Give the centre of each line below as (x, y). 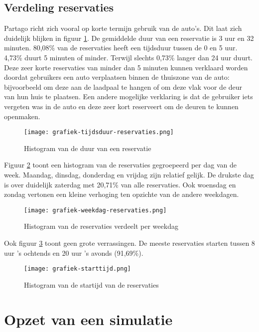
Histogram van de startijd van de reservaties (91, 284)
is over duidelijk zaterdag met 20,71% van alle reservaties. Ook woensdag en (120, 184)
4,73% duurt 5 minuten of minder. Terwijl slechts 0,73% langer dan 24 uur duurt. (128, 57)
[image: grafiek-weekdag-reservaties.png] (95, 210)
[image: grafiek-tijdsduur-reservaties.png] (99, 132)
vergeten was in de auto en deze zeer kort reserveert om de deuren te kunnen (121, 106)
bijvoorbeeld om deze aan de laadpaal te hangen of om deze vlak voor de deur (123, 86)
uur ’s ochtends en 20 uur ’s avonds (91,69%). (74, 252)
